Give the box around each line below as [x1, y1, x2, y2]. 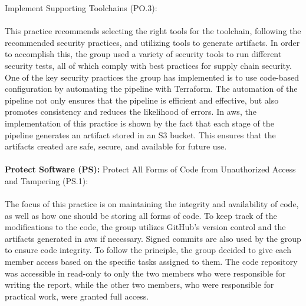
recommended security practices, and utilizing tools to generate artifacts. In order [5, 36, 300, 48]
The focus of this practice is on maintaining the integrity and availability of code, [5, 198, 299, 210]
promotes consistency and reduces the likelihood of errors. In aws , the [5, 105, 256, 118]
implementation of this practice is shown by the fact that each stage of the [5, 117, 274, 129]
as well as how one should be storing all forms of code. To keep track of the [5, 209, 277, 221]
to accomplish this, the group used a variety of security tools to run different [5, 48, 282, 60]
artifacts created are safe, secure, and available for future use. [5, 140, 227, 152]
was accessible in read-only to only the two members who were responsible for [5, 267, 286, 279]
